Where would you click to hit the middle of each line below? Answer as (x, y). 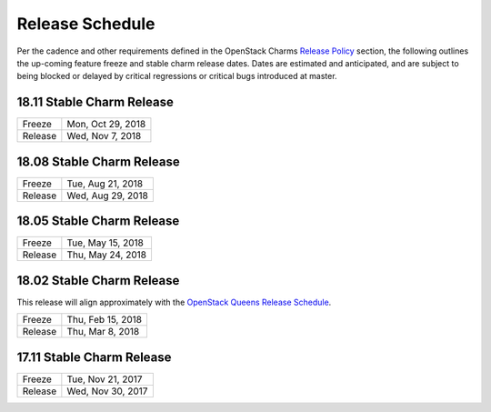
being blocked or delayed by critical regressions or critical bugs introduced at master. (177, 76)
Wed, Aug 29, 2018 (108, 196)
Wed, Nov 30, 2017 (107, 391)
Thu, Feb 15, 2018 (105, 320)
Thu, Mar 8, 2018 (103, 332)
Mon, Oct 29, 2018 (106, 125)
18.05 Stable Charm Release (98, 221)
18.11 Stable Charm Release (95, 102)
